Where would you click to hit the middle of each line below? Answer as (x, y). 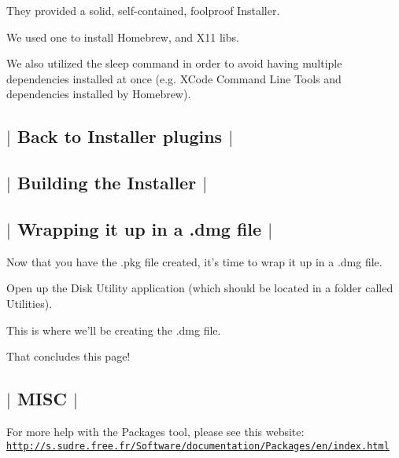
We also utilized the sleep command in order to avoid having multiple (174, 63)
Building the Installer (107, 183)
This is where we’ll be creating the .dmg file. (114, 330)
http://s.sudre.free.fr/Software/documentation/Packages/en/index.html (198, 446)
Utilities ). (30, 303)
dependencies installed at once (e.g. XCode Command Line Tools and (174, 78)
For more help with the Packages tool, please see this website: (155, 431)
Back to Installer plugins (120, 136)
